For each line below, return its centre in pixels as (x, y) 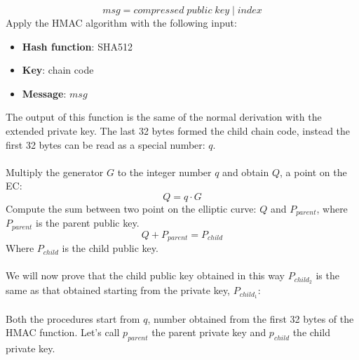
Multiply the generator (55, 172)
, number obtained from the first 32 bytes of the (251, 318)
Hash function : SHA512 (77, 46)
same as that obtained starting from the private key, (118, 290)
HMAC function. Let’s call (63, 332)
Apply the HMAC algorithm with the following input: (121, 22)
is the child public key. (110, 248)
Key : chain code (58, 70)
